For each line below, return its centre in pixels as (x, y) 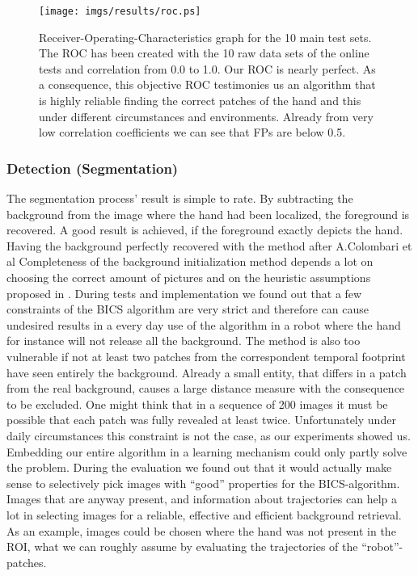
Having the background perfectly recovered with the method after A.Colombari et (209, 245)
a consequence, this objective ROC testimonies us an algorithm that (207, 84)
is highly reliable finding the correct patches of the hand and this (200, 101)
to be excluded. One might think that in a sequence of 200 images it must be (197, 404)
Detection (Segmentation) (93, 168)
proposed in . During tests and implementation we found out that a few (184, 293)
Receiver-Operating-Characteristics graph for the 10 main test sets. (205, 37)
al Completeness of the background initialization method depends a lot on (190, 261)
